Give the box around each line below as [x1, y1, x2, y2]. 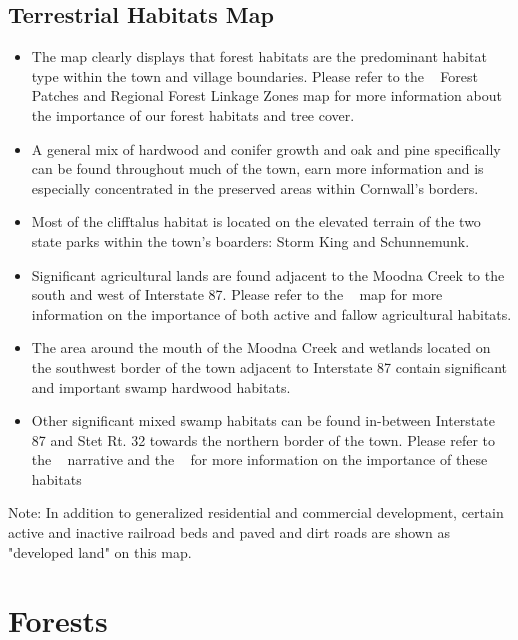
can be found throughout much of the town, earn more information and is [31, 158, 484, 179]
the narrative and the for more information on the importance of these [31, 449, 488, 470]
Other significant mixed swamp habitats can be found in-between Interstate [31, 410, 495, 431]
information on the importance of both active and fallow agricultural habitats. [31, 303, 512, 324]
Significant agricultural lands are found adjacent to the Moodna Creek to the [31, 264, 505, 285]
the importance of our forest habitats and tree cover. [31, 104, 355, 125]
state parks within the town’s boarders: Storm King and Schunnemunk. [31, 230, 470, 251]
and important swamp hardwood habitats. [31, 376, 291, 397]
